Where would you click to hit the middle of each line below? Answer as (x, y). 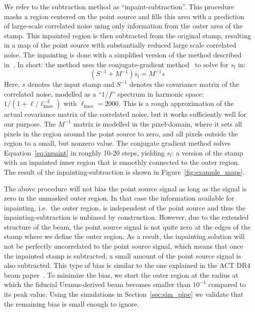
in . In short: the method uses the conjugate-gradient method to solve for (116, 64)
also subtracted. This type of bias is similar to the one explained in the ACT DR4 (127, 265)
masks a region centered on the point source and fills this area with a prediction (124, 16)
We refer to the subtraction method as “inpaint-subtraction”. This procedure (119, 6)
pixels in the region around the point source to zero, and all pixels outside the (121, 133)
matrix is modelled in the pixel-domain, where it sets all (158, 123)
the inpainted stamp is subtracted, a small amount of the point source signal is (123, 255)
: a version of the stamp (207, 152)
